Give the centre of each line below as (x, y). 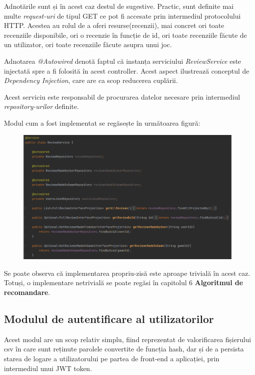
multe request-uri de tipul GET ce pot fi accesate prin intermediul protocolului (122, 15)
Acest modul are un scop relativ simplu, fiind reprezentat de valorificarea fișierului (127, 339)
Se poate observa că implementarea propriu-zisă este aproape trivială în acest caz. (127, 273)
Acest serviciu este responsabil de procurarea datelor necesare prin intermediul (122, 96)
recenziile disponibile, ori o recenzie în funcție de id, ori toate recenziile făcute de (126, 35)
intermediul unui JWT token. (48, 368)
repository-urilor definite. (41, 106)
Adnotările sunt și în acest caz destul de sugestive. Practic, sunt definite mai (119, 6)
